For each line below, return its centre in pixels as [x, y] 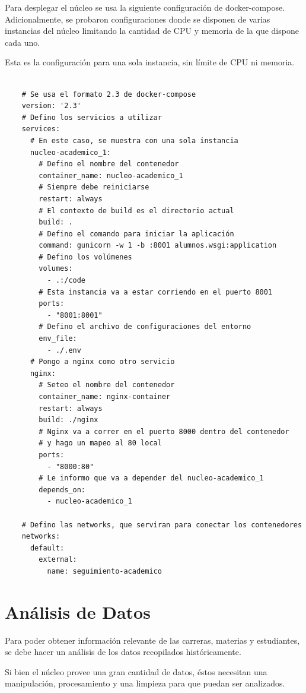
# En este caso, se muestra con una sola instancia [134, 140]
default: [47, 548]
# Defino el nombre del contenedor [109, 164]
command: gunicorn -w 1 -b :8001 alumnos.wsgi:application [158, 246]
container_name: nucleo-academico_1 [111, 175]
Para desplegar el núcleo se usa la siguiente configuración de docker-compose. [145, 7]
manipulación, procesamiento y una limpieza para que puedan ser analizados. [145, 683]
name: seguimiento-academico [104, 571]
